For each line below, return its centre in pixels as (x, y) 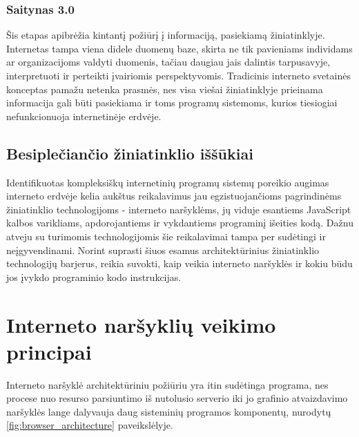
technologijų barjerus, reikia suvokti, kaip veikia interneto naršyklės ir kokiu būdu (179, 263)
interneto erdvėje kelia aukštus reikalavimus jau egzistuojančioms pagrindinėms (174, 196)
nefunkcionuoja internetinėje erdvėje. (84, 116)
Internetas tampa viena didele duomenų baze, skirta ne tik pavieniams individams (179, 48)
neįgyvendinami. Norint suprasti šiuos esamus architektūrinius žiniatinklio (163, 250)
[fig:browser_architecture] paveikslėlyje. (90, 425)
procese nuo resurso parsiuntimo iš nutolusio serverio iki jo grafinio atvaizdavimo (177, 398)
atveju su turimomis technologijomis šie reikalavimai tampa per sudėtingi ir (166, 236)
